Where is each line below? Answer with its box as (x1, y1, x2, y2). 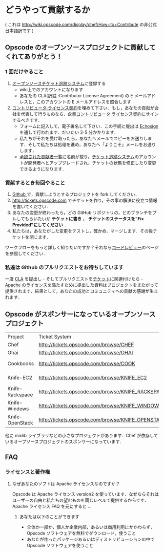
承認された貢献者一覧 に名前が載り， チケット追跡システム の (19, 153, 139, 159)
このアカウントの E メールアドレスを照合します (36, 99, 132, 105)
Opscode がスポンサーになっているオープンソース (5, 310, 156, 318)
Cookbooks (7, 360, 34, 367)
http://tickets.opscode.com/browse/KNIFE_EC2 (38, 374, 147, 381)
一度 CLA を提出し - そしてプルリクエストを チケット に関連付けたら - (5, 276, 143, 282)
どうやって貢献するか (5, 4, 90, 16)
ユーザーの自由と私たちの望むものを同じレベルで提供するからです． (12, 497, 149, 503)
